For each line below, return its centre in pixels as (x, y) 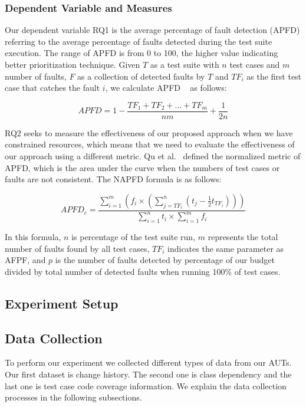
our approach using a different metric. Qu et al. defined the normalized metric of (153, 156)
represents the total (243, 236)
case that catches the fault (52, 88)
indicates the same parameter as (226, 248)
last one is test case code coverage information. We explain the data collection (146, 385)
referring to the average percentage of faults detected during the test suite (139, 41)
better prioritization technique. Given (73, 64)
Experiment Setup (62, 303)
